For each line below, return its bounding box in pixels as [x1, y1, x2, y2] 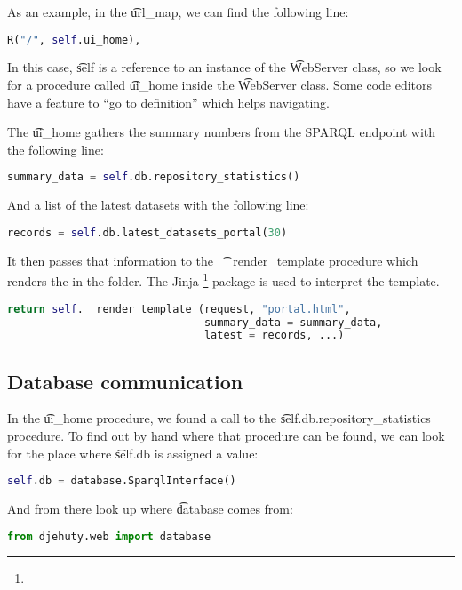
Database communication [7, 367, 243, 395]
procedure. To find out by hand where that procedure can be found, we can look [7, 427, 445, 445]
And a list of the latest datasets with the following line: [7, 195, 309, 214]
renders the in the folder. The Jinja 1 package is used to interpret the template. [7, 269, 440, 291]
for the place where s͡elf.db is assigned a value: [7, 443, 259, 462]
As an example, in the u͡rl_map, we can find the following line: [7, 3, 349, 20]
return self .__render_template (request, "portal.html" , [7, 302, 351, 315]
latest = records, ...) [203, 329, 345, 342]
